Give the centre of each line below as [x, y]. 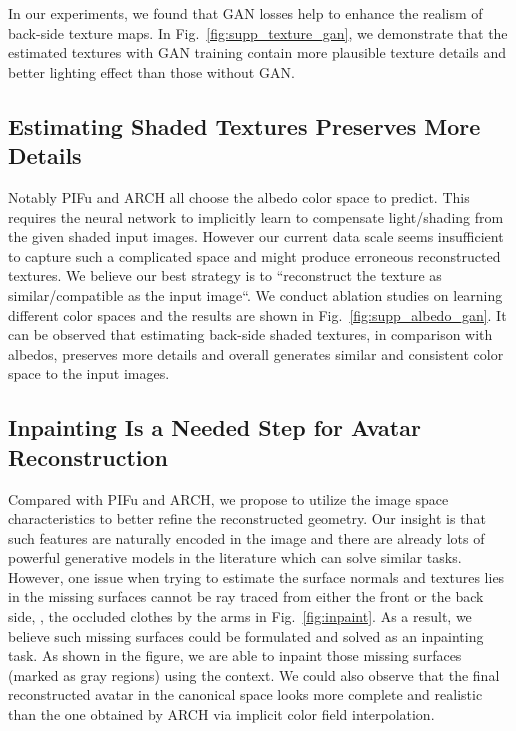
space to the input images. [89, 373]
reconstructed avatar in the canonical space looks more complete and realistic [245, 694]
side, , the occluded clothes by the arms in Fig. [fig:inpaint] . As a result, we [240, 616]
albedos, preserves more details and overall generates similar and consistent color [256, 353]
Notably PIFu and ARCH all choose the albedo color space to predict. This [239, 196]
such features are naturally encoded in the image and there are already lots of [246, 537]
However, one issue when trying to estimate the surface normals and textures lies [256, 576]
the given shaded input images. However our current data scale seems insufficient [256, 236]
